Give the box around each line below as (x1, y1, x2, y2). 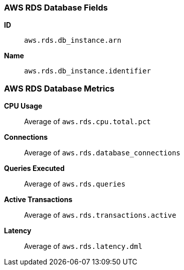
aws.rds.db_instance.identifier (24, 67, 151, 75)
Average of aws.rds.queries (24, 179, 126, 189)
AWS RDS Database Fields (4, 3, 108, 13)
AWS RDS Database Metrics (4, 83, 115, 94)
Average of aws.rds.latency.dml (24, 242, 142, 251)
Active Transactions (4, 195, 73, 204)
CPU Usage (4, 102, 43, 111)
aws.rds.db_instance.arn (24, 36, 121, 45)
